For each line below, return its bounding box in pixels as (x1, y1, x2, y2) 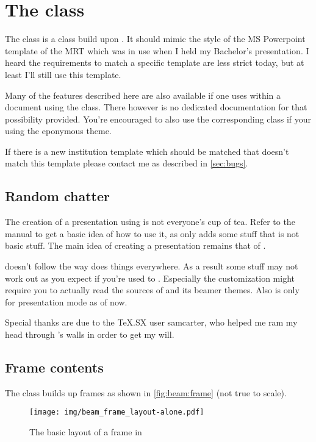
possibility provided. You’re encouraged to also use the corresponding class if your (5, 112, 312, 125)
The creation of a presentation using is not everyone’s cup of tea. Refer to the (5, 215, 295, 228)
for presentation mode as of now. (5, 295, 127, 308)
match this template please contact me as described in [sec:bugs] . (5, 157, 248, 169)
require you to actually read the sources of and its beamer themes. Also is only (5, 283, 300, 296)
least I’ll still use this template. (5, 68, 121, 80)
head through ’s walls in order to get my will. (5, 328, 174, 341)
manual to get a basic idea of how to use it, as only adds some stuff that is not (5, 227, 300, 240)
